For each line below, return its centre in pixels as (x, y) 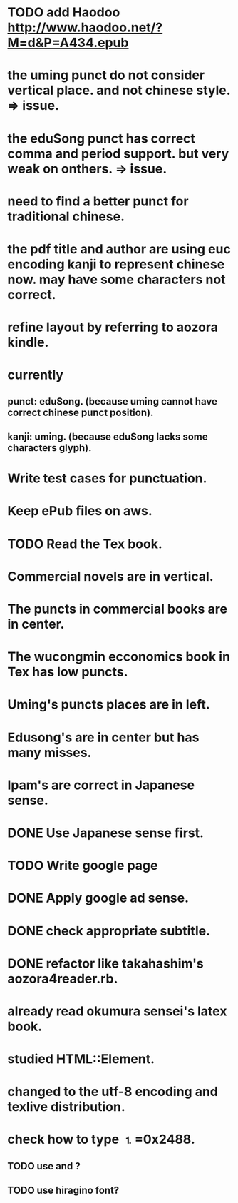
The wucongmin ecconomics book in (119, 657)
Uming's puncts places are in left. (109, 705)
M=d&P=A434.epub (68, 43)
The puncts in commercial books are (118, 609)
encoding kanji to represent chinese (116, 264)
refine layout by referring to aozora (113, 327)
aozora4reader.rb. (63, 979)
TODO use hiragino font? (63, 1191)
